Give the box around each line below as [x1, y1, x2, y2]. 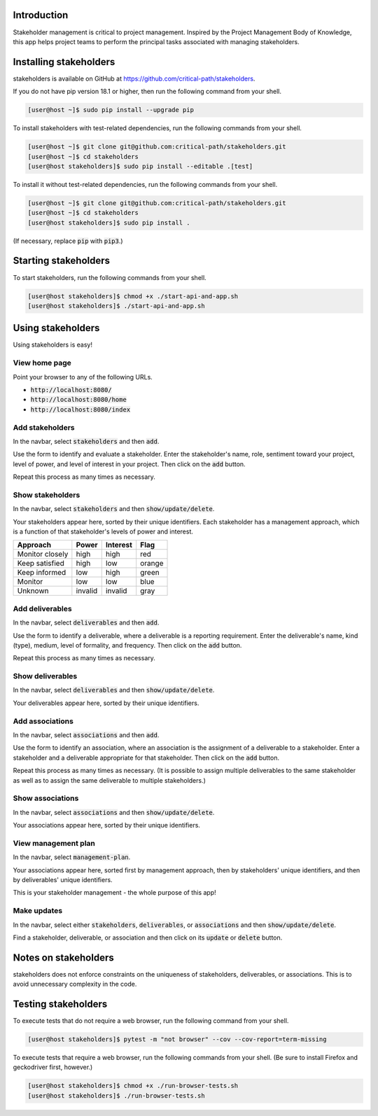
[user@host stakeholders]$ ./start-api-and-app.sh [27, 302, 206, 309]
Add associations [13, 716, 73, 726]
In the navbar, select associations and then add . [13, 730, 160, 739]
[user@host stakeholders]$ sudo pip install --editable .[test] [27, 162, 253, 170]
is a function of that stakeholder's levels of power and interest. [13, 527, 194, 536]
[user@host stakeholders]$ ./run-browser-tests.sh [27, 1091, 206, 1099]
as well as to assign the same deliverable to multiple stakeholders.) [13, 776, 206, 784]
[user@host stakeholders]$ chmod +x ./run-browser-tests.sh [27, 1082, 239, 1090]
